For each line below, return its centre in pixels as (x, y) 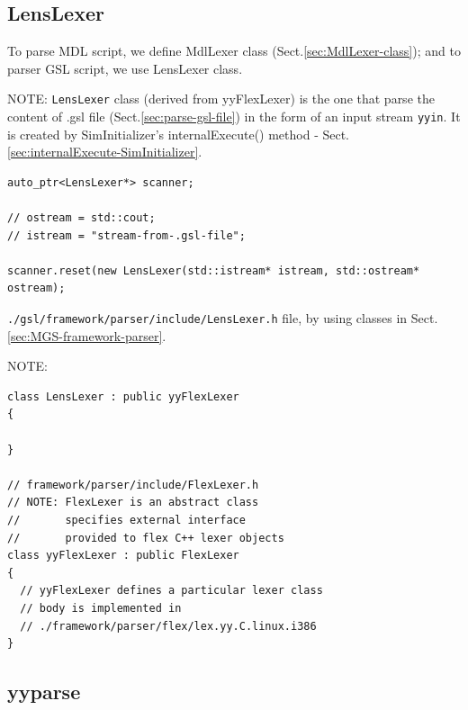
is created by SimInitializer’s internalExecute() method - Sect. (179, 134)
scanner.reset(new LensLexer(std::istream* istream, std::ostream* (214, 270)
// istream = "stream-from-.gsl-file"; (126, 235)
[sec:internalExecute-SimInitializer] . (105, 152)
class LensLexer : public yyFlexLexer (123, 396)
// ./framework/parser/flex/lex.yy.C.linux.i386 (168, 626)
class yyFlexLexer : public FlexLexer (123, 556)
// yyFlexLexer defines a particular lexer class (171, 591)
